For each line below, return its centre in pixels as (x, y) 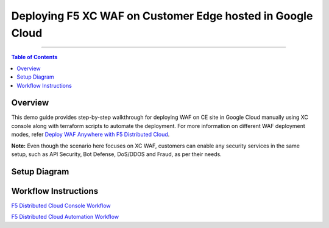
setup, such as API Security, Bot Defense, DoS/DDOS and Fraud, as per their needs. (116, 154)
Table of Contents (34, 57)
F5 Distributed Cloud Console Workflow (61, 205)
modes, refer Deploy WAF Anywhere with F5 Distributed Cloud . (90, 135)
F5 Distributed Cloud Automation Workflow (65, 217)
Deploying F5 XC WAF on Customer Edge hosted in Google (162, 16)
